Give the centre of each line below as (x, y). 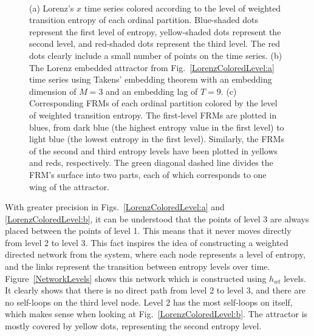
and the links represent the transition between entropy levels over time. (138, 266)
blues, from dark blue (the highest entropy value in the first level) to (157, 127)
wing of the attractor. (69, 186)
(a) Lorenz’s (52, 8)
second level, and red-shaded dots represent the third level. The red (155, 43)
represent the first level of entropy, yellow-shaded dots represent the (155, 31)
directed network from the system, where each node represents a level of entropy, (155, 254)
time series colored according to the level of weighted (183, 8)
